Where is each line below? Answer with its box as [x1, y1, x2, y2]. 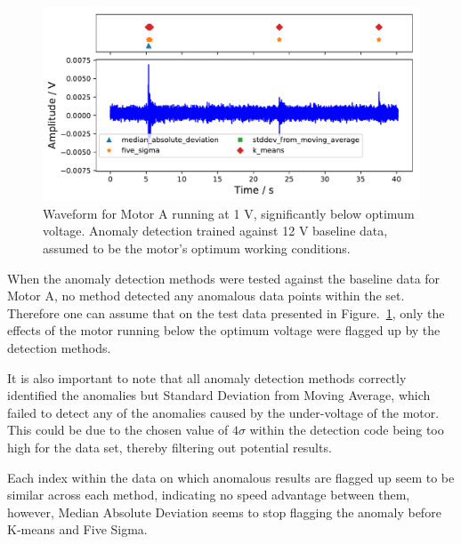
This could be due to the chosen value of [7, 420, 229, 439]
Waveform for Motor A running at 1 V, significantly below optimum [43, 204, 415, 222]
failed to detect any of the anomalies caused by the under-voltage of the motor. [7, 403, 440, 421]
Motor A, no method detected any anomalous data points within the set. [7, 286, 405, 305]
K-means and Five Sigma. [7, 520, 148, 539]
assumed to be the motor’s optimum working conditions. [43, 238, 351, 257]
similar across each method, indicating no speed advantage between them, [7, 485, 410, 504]
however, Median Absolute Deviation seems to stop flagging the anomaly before [7, 502, 441, 521]
